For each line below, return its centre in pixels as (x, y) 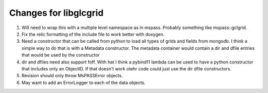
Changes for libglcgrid (56, 13)
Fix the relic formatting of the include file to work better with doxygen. (93, 34)
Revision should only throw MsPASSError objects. (72, 76)
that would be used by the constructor (61, 55)
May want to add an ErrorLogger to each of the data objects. (84, 82)
